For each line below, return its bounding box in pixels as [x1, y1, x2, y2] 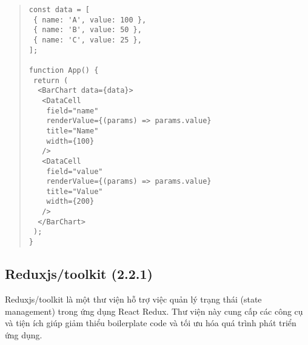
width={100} [46, 136, 95, 146]
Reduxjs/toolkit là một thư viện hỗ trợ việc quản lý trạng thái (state [5, 292, 262, 305]
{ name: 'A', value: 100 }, [33, 15, 147, 24]
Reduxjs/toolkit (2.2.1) [5, 264, 153, 283]
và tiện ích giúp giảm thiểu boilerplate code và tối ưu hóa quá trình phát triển [5, 317, 296, 329]
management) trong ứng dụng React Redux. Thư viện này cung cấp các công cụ [5, 304, 303, 317]
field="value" [46, 167, 103, 176]
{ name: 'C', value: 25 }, [33, 35, 142, 44]
